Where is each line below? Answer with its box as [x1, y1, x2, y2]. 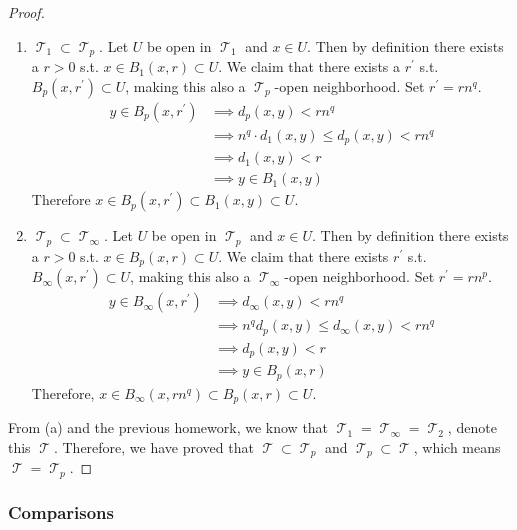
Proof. [8, 2, 45, 22]
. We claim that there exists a [218, 56, 401, 77]
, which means [413, 436, 501, 457]
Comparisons [8, 500, 114, 525]
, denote [447, 417, 497, 438]
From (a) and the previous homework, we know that [8, 417, 329, 438]
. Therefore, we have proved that [53, 436, 254, 457]
